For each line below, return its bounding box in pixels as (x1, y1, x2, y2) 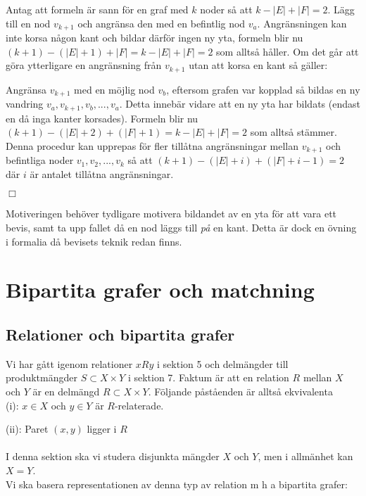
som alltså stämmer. (250, 125, 337, 139)
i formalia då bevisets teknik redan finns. (6, 234, 182, 248)
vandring (6, 96, 44, 111)
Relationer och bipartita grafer (6, 323, 235, 345)
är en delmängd (32, 383, 100, 398)
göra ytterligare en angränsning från (6, 58, 162, 72)
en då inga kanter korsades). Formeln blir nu (6, 110, 198, 125)
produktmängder (6, 370, 78, 385)
